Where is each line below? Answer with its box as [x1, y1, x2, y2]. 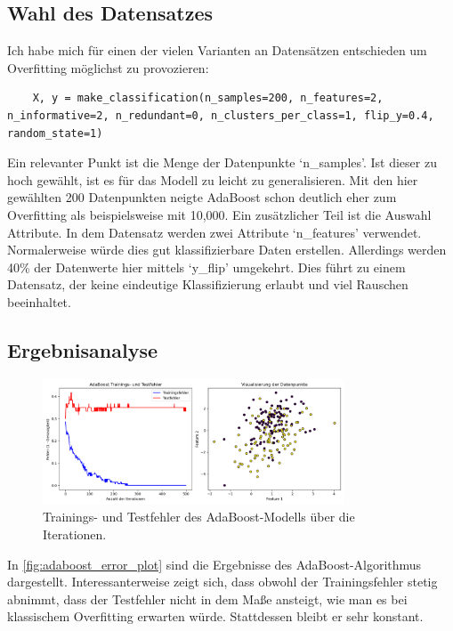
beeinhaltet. [7, 292, 71, 311]
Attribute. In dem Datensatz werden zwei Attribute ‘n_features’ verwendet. [7, 222, 422, 241]
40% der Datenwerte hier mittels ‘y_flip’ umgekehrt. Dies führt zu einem [7, 257, 406, 276]
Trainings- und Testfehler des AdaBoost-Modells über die [43, 507, 355, 526]
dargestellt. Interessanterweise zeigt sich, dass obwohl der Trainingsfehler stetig [7, 572, 438, 591]
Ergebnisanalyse [7, 336, 158, 363]
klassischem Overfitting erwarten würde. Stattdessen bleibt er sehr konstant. [7, 607, 424, 626]
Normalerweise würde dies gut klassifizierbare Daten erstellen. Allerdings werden [7, 240, 447, 259]
